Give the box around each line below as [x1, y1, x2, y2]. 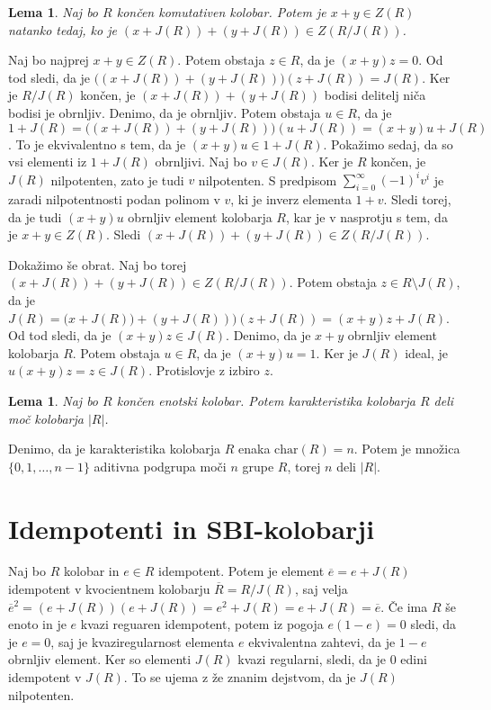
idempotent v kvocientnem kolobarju [8, 580, 210, 598]
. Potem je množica [353, 439, 460, 458]
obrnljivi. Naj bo [155, 152, 247, 171]
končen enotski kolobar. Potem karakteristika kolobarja [116, 391, 415, 409]
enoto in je [8, 615, 67, 634]
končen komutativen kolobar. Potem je [116, 3, 326, 21]
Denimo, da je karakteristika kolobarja [8, 439, 221, 458]
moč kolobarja [8, 409, 84, 427]
